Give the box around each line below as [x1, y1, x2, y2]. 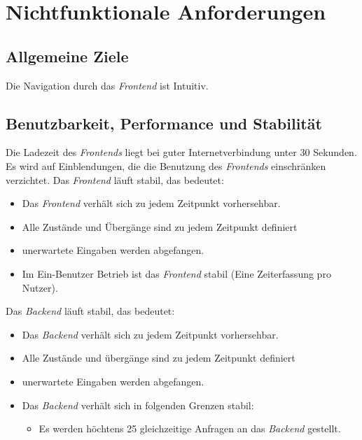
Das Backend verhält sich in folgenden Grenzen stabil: [22, 397, 254, 412]
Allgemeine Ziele [6, 45, 129, 66]
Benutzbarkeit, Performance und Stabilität [6, 112, 322, 134]
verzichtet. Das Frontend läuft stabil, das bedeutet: [6, 172, 224, 187]
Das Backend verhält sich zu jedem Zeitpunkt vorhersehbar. [22, 327, 279, 341]
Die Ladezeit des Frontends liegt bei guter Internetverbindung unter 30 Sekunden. [6, 145, 357, 159]
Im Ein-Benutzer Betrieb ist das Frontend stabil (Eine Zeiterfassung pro [22, 266, 331, 281]
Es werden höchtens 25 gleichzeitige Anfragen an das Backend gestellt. [39, 421, 341, 436]
